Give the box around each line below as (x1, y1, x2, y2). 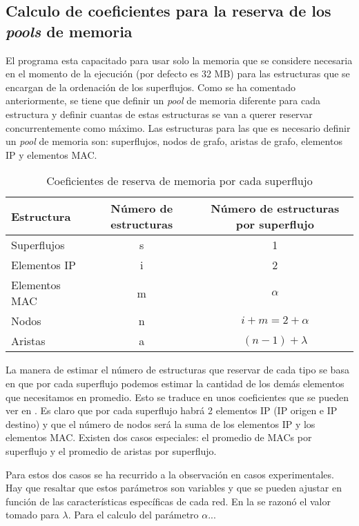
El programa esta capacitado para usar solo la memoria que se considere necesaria (6, 52, 353, 67)
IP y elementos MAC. (6, 147, 97, 162)
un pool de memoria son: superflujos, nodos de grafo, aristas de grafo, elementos (6, 134, 342, 148)
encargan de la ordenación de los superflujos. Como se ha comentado (6, 79, 296, 94)
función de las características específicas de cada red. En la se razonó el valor (6, 494, 331, 508)
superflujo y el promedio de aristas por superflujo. (6, 443, 217, 458)
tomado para (6, 507, 59, 522)
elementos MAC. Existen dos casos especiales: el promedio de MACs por (6, 430, 312, 445)
